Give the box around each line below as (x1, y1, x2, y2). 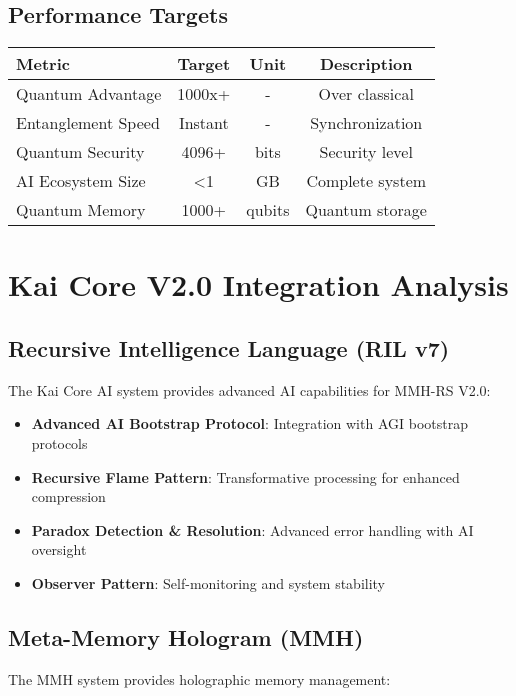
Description (319, 52, 413, 76)
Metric (16, 52, 70, 76)
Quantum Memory (16, 198, 146, 222)
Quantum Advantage (16, 82, 162, 106)
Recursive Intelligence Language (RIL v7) (8, 332, 450, 363)
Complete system (306, 169, 427, 193)
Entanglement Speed (16, 111, 160, 135)
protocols (31, 432, 88, 453)
